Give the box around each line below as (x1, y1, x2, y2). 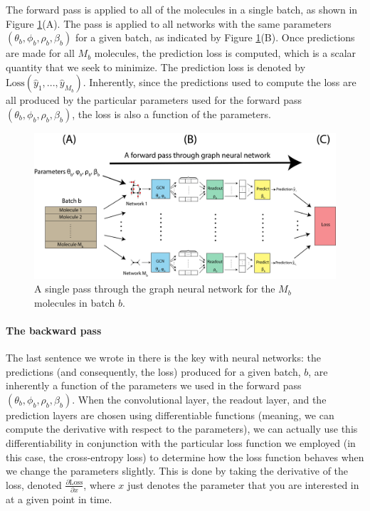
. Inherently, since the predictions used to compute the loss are (83, 75, 356, 90)
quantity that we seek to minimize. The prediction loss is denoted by (6, 59, 306, 74)
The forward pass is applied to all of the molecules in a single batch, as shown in (6, 2, 358, 16)
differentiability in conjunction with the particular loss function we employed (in (6, 436, 356, 451)
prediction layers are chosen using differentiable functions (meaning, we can (6, 407, 334, 422)
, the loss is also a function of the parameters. (72, 106, 271, 121)
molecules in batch (34, 295, 115, 310)
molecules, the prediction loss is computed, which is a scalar (94, 46, 356, 60)
